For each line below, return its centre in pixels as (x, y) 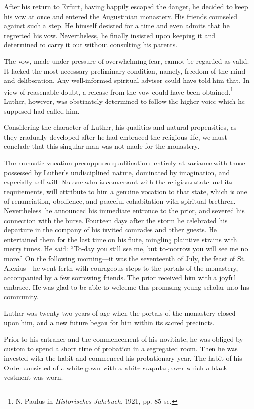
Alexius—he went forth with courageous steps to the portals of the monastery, (121, 268)
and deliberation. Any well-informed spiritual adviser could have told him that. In (127, 80)
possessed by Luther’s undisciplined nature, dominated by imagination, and (117, 172)
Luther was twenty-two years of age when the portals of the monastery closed (120, 313)
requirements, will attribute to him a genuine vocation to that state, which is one (126, 191)
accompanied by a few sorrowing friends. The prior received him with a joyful (120, 277)
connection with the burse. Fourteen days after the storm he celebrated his (116, 220)
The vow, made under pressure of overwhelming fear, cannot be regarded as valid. (127, 61)
